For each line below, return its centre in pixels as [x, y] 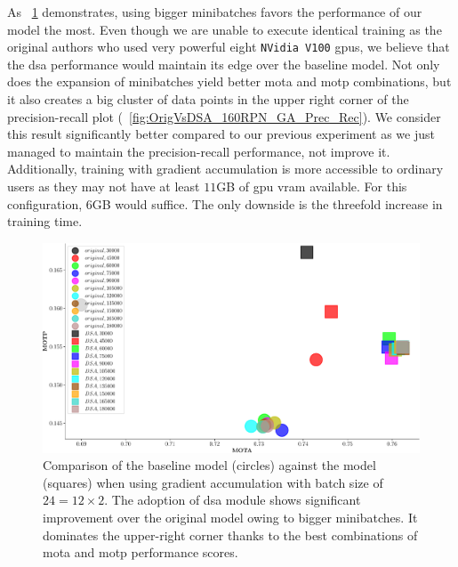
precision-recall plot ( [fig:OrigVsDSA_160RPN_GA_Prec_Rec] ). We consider [224, 116]
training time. [45, 221]
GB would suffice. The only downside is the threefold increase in [267, 203]
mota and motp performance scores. [141, 552]
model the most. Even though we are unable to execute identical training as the [225, 29]
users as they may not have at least [104, 186]
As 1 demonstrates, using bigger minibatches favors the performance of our [215, 12]
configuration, [45, 203]
